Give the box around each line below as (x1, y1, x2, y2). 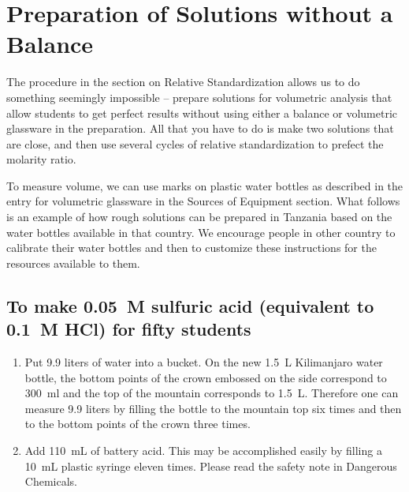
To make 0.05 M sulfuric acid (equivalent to (6, 293, 374, 317)
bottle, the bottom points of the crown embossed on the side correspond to (24, 369, 387, 385)
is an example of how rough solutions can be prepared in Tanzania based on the (6, 208, 392, 225)
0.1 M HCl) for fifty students (6, 317, 251, 341)
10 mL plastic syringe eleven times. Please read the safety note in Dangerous (24, 457, 397, 474)
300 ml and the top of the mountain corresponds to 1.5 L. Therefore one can (24, 385, 399, 401)
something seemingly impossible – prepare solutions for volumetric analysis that (6, 88, 392, 105)
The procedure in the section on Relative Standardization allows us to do (6, 73, 360, 90)
